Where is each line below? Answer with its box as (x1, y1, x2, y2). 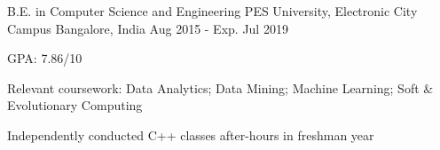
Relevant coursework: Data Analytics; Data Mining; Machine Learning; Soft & (7, 78, 434, 97)
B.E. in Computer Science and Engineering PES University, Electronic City (7, 2, 418, 20)
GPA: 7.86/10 (7, 49, 82, 67)
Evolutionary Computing (7, 96, 143, 114)
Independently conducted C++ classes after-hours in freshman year (7, 125, 374, 144)
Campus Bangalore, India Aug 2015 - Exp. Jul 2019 (7, 19, 288, 37)
